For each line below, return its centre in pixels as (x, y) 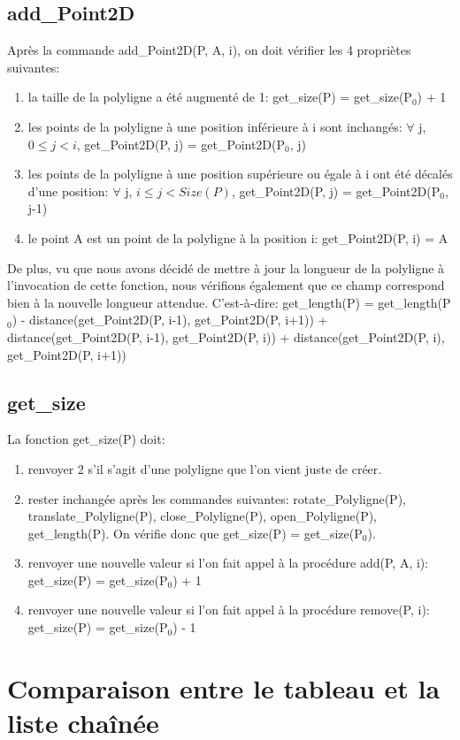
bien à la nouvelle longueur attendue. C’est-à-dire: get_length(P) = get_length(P (229, 302)
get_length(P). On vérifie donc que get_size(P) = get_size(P (195, 533)
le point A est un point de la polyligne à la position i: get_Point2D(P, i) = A (238, 237)
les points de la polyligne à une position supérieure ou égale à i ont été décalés (240, 174)
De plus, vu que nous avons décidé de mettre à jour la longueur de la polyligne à (226, 267)
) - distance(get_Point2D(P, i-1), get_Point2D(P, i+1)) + (170, 320)
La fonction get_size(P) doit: (86, 439)
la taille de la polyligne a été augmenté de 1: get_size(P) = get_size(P (220, 97)
